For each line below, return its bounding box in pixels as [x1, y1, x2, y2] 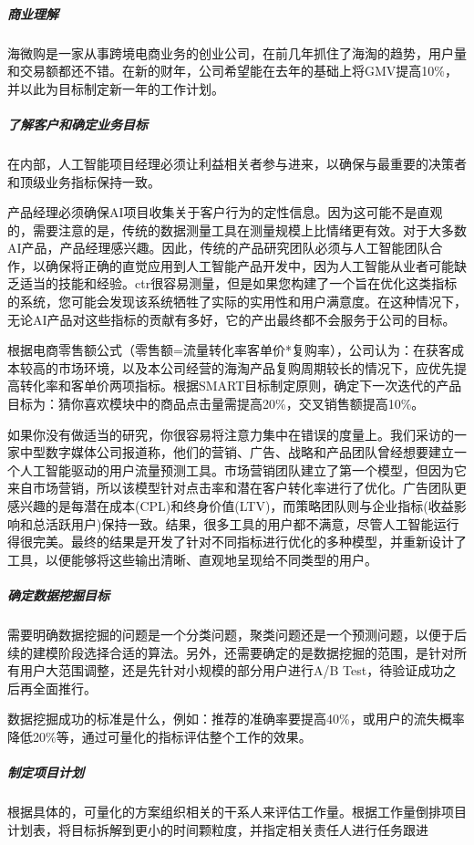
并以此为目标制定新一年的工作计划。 [7, 78, 224, 98]
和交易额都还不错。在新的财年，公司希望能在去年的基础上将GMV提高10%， [7, 61, 458, 80]
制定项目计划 [7, 763, 84, 782]
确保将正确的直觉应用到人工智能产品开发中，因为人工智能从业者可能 [45, 256, 454, 275]
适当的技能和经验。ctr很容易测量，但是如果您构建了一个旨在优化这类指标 [19, 274, 458, 293]
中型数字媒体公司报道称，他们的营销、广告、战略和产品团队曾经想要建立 [19, 443, 454, 462]
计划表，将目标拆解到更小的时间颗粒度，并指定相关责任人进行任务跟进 [7, 819, 428, 839]
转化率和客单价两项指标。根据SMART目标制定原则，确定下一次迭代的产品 [19, 376, 462, 395]
